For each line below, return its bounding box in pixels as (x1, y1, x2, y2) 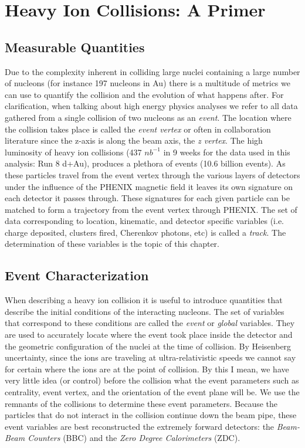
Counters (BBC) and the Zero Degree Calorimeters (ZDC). (28, 432, 240, 444)
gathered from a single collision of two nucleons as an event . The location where (5, 111, 292, 123)
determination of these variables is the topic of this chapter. (5, 237, 219, 250)
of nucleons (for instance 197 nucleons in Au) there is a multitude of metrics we (5, 77, 290, 89)
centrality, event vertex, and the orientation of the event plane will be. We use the (5, 386, 300, 398)
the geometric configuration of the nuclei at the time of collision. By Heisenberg (5, 340, 292, 352)
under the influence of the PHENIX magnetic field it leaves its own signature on (5, 180, 293, 192)
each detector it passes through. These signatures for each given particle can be (5, 192, 290, 204)
